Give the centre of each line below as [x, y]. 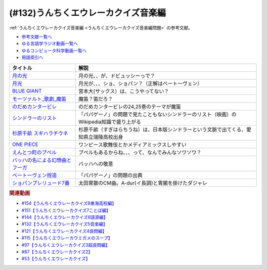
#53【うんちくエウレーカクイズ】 [56, 259]
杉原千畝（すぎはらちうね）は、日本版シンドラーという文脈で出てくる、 [162, 130]
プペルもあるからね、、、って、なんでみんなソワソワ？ [140, 152]
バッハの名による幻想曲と [42, 160]
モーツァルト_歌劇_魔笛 [39, 99]
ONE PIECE [25, 144]
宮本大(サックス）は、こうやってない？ [124, 91]
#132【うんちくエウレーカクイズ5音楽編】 [65, 224]
